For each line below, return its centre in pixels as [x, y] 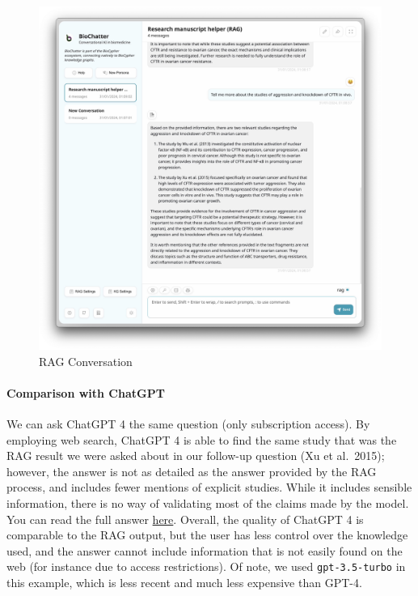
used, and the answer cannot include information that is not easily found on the [205, 550]
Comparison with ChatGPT [86, 392]
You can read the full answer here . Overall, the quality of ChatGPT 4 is [185, 519]
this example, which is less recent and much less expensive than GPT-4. [184, 582]
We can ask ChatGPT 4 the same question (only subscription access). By [188, 423]
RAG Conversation [86, 361]
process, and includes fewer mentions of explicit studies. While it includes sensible [209, 487]
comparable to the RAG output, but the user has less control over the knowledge [207, 535]
